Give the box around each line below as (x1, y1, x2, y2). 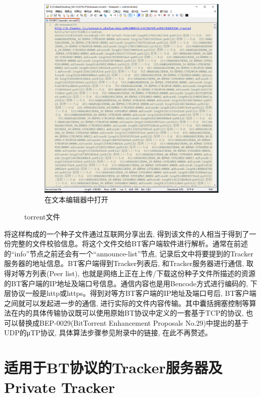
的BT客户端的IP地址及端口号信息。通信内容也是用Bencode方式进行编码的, (4, 278, 248, 288)
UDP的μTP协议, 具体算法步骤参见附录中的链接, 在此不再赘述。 (4, 327, 212, 338)
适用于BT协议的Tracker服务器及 (4, 357, 223, 378)
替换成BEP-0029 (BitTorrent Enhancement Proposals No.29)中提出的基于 (18, 317, 249, 328)
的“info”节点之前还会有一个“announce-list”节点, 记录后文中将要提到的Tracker (4, 248, 253, 258)
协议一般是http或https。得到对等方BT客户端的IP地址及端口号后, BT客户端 (11, 288, 256, 298)
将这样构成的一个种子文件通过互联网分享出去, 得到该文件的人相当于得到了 (4, 228, 249, 239)
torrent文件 (24, 211, 60, 222)
